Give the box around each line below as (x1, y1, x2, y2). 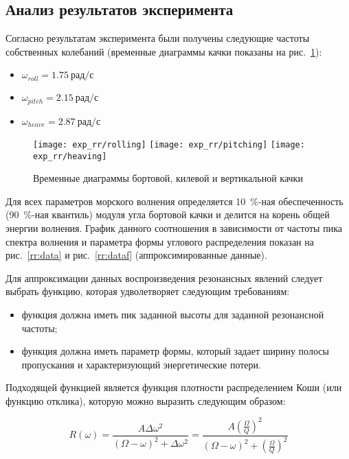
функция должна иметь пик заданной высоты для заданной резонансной (21, 307, 324, 321)
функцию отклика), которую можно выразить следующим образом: (5, 393, 286, 408)
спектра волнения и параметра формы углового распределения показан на (5, 234, 314, 248)
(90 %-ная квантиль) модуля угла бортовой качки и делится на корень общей (5, 207, 330, 222)
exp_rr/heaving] (33, 151, 107, 161)
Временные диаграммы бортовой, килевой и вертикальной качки (33, 171, 303, 185)
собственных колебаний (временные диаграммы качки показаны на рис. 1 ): (5, 44, 322, 58)
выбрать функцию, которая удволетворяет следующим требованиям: (5, 284, 290, 298)
